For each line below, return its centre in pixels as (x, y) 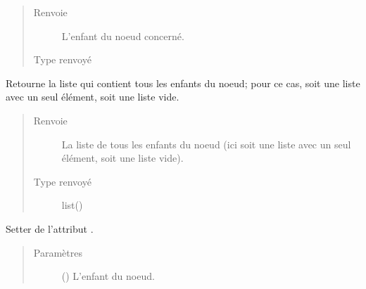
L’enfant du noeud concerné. (123, 36)
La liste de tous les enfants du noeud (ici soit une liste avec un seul (206, 144)
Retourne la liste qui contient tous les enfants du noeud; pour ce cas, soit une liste (183, 83)
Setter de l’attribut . (50, 228)
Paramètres (58, 252)
